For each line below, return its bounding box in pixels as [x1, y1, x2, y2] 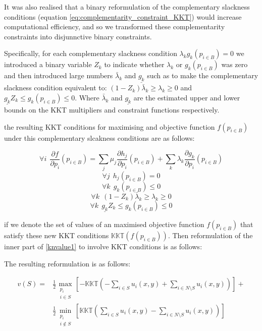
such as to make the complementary [147, 70, 258, 81]
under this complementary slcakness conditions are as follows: [4, 132, 195, 143]
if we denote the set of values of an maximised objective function [4, 218, 204, 229]
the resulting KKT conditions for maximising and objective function [4, 121, 215, 132]
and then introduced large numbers [4, 70, 113, 81]
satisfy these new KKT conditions [4, 230, 109, 240]
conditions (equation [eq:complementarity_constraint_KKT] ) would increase [4, 11, 242, 22]
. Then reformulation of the [168, 230, 253, 240]
